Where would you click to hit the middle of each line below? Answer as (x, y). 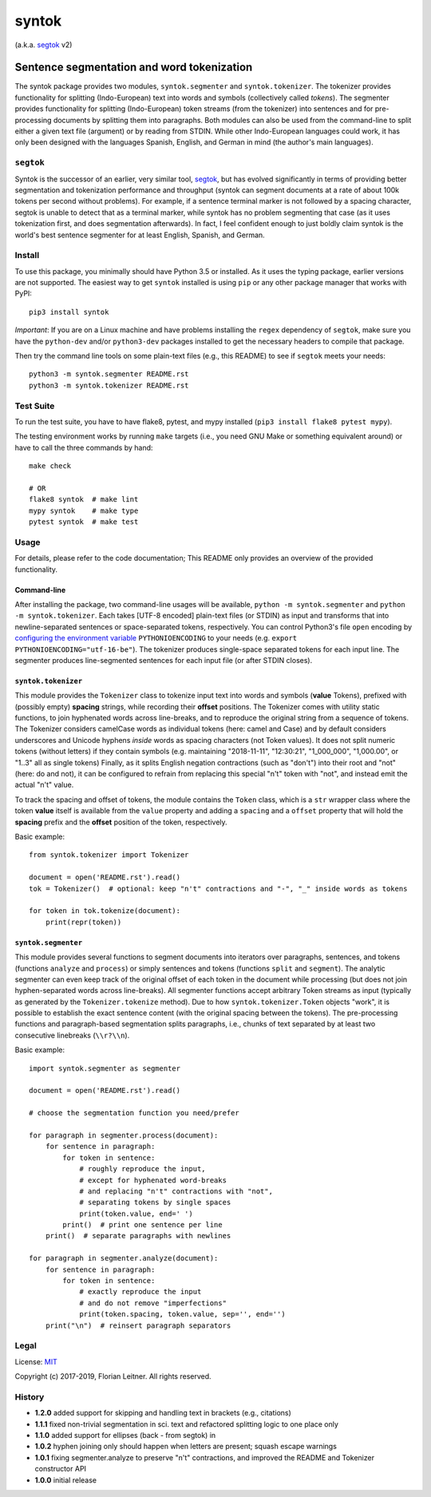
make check (50, 466)
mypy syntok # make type (84, 510)
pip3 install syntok (69, 312)
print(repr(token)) (83, 922)
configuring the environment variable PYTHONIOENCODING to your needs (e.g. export (156, 638)
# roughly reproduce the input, (143, 1169)
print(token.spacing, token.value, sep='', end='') (183, 1314)
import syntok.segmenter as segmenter (105, 1068)
